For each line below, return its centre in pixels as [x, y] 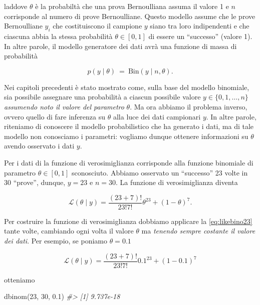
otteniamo [20, 279]
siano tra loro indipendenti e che [200, 26]
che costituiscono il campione [97, 26]
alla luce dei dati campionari [157, 116]
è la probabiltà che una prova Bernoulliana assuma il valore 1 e [132, 6]
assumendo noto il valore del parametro [64, 106]
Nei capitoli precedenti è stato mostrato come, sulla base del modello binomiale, [127, 87]
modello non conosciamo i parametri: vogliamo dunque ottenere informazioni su [126, 136]
